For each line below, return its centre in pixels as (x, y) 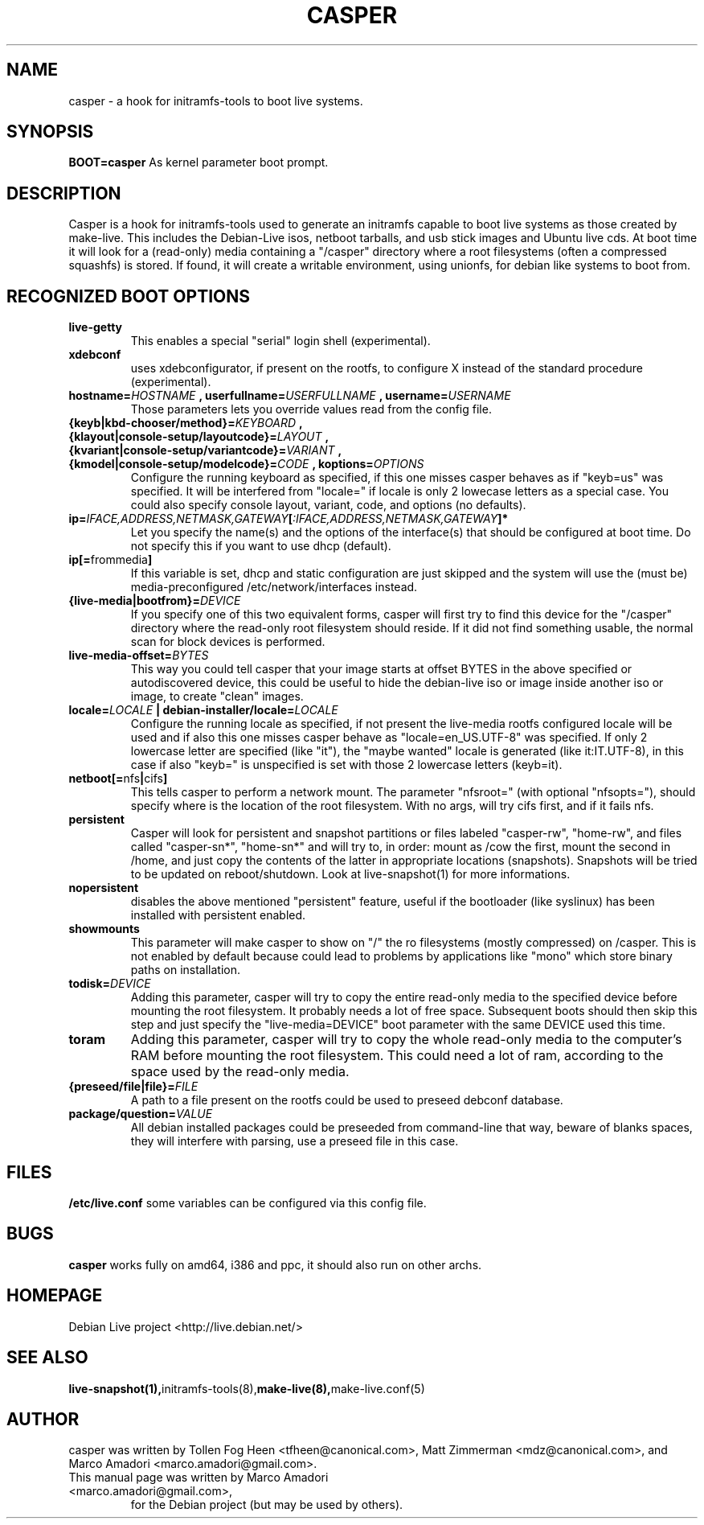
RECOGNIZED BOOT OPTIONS (128, 296)
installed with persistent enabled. (218, 915)
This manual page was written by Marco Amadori (199, 1478)
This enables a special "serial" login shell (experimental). (280, 341)
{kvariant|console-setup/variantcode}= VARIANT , (205, 450)
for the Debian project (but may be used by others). (267, 1505)
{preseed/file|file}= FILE (133, 1087)
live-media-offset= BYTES (139, 656)
